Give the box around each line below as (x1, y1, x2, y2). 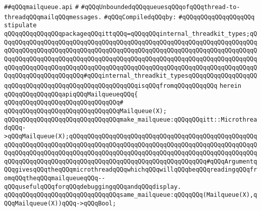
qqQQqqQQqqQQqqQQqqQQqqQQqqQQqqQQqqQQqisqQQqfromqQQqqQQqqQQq (4, 82, 218, 89)
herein (220, 82, 241, 89)
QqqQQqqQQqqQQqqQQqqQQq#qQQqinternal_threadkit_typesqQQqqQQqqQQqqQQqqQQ (4, 72, 257, 80)
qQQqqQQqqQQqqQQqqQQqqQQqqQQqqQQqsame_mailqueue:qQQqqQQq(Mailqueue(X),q (4, 191, 257, 199)
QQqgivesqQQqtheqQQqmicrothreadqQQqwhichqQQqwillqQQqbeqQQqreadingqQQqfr (4, 166, 257, 174)
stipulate (4, 22, 37, 29)
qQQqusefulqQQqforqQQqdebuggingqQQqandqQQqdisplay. (4, 183, 181, 190)
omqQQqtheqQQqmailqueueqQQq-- (4, 175, 106, 182)
